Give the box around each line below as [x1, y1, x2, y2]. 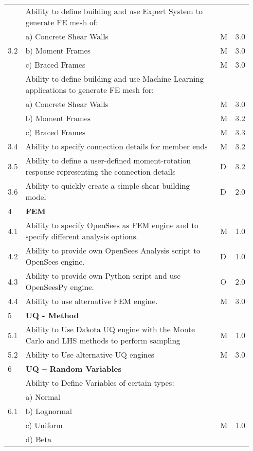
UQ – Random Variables [25, 363, 122, 374]
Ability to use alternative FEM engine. [25, 295, 158, 307]
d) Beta [25, 433, 52, 445]
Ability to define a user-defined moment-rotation [25, 155, 191, 166]
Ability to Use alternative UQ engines [25, 349, 155, 360]
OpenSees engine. [25, 256, 85, 267]
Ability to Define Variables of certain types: [25, 377, 174, 388]
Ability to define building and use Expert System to [25, 5, 203, 17]
